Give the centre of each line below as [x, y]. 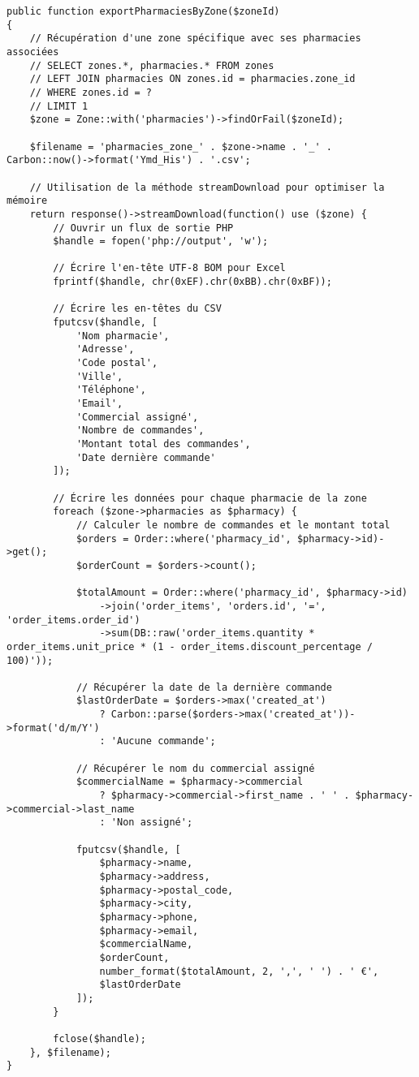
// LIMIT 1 [59, 106]
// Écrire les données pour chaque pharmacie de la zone [210, 498]
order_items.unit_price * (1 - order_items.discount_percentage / [190, 646]
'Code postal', [117, 363]
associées [33, 52]
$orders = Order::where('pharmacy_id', [184, 538]
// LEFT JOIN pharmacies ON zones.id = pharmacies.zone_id [192, 79]
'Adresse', [105, 349]
